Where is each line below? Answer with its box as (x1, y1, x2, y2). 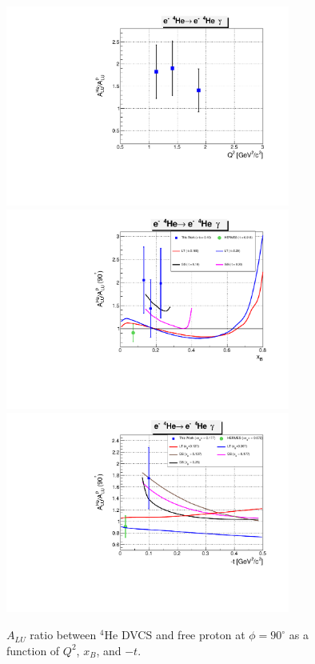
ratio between (30, 626, 97, 643)
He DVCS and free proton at (104, 626, 245, 643)
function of (6, 642, 60, 658)
